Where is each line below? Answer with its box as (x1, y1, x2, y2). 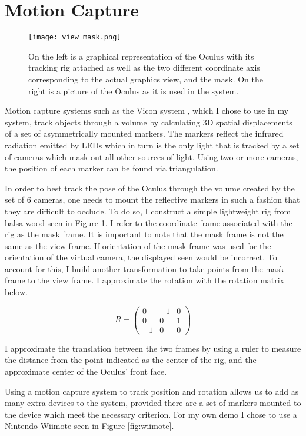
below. (5, 286, 28, 298)
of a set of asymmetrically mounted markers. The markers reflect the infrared (5, 127, 284, 140)
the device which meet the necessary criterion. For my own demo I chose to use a (5, 408, 297, 420)
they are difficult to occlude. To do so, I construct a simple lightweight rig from (5, 204, 291, 217)
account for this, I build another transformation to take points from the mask (5, 262, 284, 275)
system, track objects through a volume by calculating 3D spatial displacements (5, 115, 292, 128)
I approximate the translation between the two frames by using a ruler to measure (5, 342, 301, 354)
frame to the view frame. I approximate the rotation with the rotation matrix (5, 274, 285, 286)
